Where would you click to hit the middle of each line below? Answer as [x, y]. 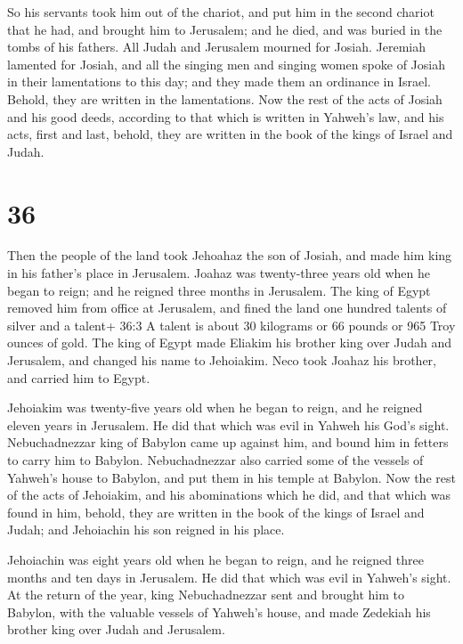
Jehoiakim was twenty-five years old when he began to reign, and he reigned [215, 408]
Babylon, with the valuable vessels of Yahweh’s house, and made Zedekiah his [219, 611]
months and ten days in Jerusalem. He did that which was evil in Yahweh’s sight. [229, 577]
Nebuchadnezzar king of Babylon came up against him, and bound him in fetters [228, 442]
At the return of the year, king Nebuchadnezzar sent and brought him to [206, 595]
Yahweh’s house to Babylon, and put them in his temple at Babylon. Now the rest [231, 477]
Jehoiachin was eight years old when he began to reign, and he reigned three [215, 559]
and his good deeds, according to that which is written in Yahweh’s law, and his [226, 116]
